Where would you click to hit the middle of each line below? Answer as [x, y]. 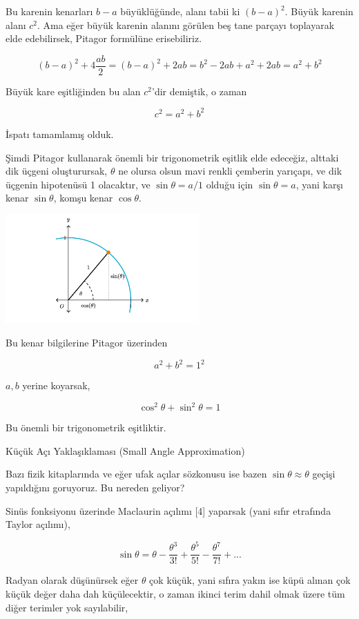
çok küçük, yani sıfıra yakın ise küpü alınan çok [250, 580]
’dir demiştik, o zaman [199, 91]
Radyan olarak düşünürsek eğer [72, 580]
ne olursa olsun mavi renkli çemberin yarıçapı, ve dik [230, 171]
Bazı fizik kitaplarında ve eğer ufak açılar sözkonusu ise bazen [136, 474]
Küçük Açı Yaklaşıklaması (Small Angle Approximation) [125, 450]
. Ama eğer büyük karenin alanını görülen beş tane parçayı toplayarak [186, 24]
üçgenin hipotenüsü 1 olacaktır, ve [78, 184]
